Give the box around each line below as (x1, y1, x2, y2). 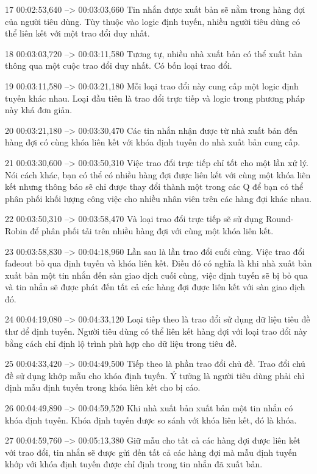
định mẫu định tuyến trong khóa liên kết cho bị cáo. (5, 381, 201, 394)
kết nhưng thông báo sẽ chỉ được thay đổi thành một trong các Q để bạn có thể (5, 180, 304, 193)
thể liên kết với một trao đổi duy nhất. (5, 27, 150, 40)
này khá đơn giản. (5, 103, 73, 116)
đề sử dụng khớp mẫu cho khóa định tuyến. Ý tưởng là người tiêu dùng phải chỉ (5, 369, 305, 382)
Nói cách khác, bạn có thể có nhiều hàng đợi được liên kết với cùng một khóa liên (5, 168, 311, 181)
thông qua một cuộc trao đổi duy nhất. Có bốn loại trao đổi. (5, 59, 232, 72)
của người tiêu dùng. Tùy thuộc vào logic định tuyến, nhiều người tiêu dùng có (5, 15, 301, 27)
